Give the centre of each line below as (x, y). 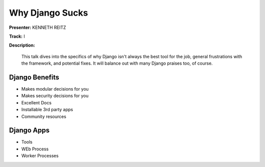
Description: (22, 45)
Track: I (17, 36)
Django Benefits (34, 77)
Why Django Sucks (49, 13)
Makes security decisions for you (55, 96)
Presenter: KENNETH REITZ (38, 27)
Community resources (44, 116)
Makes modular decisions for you (55, 89)
